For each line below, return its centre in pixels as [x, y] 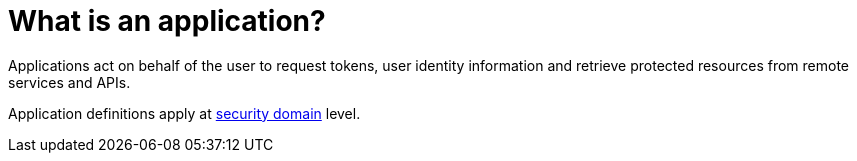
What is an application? [167, 21]
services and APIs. [69, 82]
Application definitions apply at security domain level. [184, 113]
